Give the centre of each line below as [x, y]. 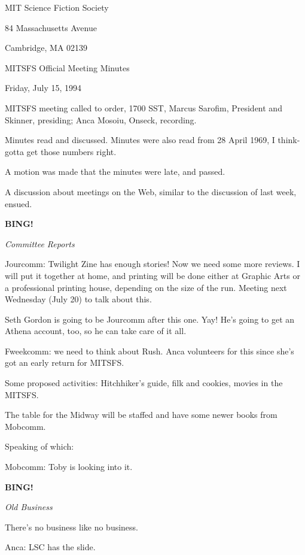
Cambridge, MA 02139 [46, 48]
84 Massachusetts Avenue [51, 27]
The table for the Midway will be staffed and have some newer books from [141, 415]
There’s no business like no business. [72, 527]
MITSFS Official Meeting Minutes [67, 67]
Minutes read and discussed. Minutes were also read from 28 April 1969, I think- [152, 140]
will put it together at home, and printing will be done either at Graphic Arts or [152, 275]
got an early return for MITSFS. [65, 363]
